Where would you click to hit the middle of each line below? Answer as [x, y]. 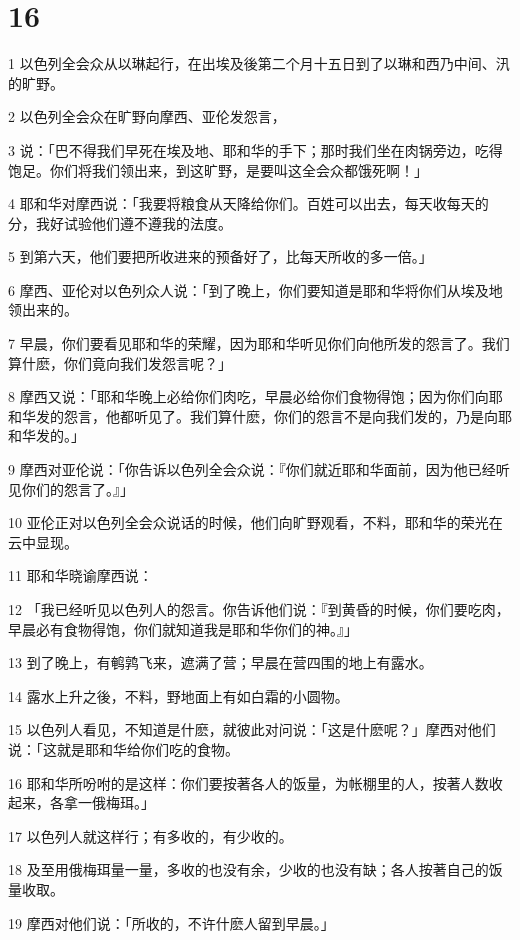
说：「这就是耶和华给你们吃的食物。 [123, 748]
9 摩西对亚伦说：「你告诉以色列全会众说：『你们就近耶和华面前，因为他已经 [252, 469]
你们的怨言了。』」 [77, 488]
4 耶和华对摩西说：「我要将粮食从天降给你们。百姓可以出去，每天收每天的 [248, 203]
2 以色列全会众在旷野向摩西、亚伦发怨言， [147, 116]
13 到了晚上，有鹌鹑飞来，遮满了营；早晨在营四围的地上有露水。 [220, 662]
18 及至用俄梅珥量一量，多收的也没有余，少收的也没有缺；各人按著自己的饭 [255, 869]
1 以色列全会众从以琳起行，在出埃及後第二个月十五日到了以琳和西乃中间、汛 [259, 63]
